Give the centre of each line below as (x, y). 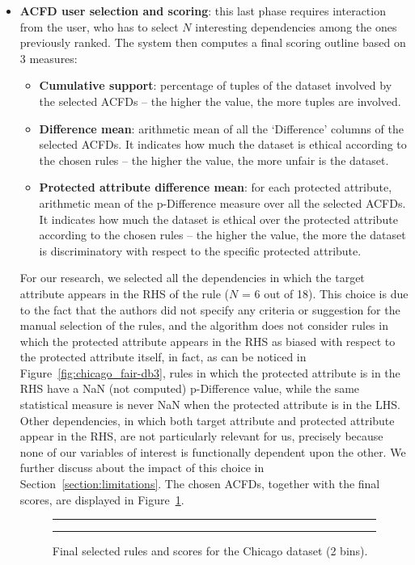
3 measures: (49, 58)
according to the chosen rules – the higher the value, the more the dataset (222, 235)
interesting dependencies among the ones (296, 26)
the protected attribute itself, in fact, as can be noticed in (163, 357)
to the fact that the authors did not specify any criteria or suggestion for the (210, 309)
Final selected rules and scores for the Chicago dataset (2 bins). (210, 551)
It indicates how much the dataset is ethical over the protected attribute (218, 219)
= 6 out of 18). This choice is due (325, 293)
